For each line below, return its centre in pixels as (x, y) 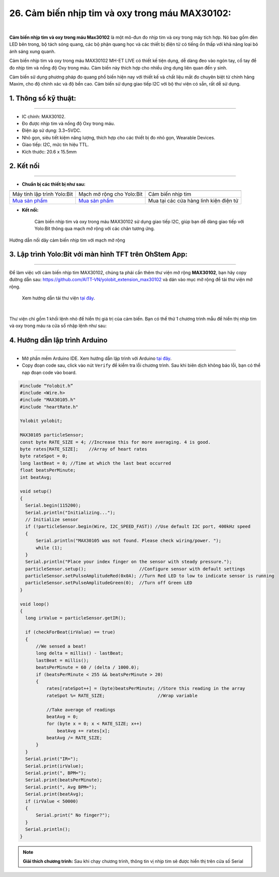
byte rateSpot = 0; (44, 456)
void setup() (36, 491)
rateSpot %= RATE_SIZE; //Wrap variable (122, 695)
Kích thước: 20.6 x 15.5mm (49, 151)
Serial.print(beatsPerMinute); (64, 780)
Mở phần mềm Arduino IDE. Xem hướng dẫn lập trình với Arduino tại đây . (97, 358)
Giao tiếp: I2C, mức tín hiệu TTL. (55, 145)
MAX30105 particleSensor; (52, 435)
